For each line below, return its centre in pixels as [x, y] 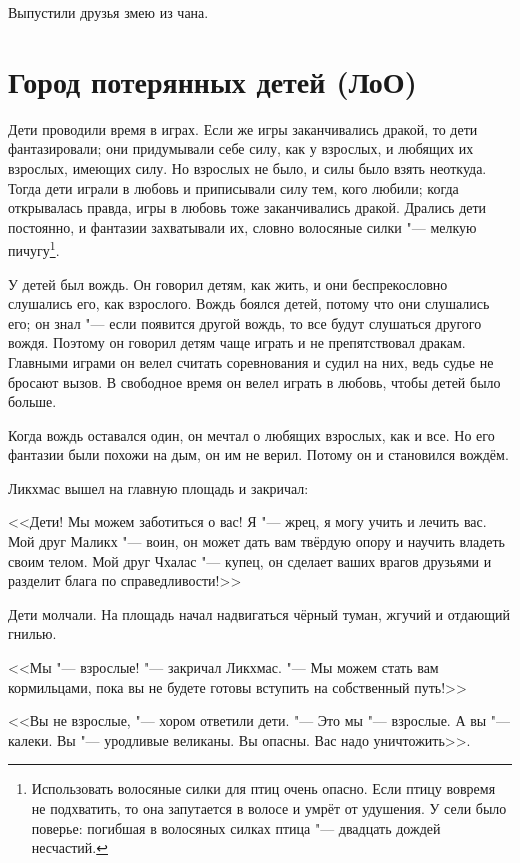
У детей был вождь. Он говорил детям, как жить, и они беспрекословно [228, 283]
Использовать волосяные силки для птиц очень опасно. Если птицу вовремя [263, 788]
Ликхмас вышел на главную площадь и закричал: [158, 487]
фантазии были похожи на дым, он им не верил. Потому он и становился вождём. [258, 454]
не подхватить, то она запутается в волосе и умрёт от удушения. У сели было [269, 808]
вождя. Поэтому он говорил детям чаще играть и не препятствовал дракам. [237, 342]
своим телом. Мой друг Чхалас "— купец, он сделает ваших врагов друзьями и [250, 560]
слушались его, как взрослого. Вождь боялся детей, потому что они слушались [249, 303]
